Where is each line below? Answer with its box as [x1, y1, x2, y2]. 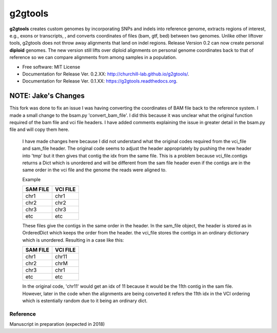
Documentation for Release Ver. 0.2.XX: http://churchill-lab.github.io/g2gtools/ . [22, 71, 189, 77]
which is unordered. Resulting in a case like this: [22, 237, 124, 243]
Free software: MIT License [22, 64, 81, 70]
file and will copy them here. [9, 126, 69, 133]
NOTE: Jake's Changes [9, 91, 85, 100]
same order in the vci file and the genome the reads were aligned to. [22, 167, 167, 173]
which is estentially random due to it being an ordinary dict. [22, 298, 148, 304]
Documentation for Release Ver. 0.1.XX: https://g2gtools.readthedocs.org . [22, 78, 178, 84]
